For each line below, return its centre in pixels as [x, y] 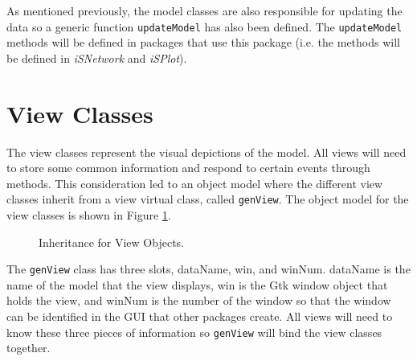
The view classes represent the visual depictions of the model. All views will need [206, 152]
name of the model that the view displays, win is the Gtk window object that [197, 284]
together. [29, 348]
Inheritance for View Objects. [111, 242]
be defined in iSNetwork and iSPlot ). [97, 57]
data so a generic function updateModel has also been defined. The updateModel [204, 26]
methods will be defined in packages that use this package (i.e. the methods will [203, 42]
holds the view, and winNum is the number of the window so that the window [199, 300]
